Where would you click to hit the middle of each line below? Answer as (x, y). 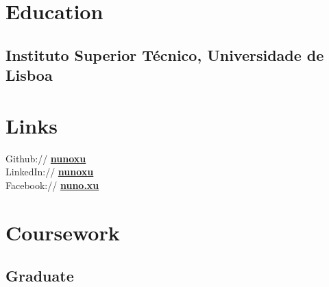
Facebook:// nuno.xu (52, 185)
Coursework (63, 232)
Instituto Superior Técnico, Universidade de (165, 54)
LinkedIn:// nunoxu (50, 172)
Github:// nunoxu (46, 158)
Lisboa (29, 75)
